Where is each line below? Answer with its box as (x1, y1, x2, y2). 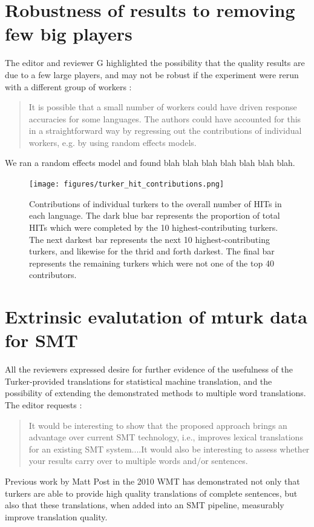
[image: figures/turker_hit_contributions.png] (29, 180, 224, 189)
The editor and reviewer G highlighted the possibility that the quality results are (5, 56, 305, 69)
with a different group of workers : (5, 80, 132, 93)
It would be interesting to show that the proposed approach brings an (28, 419, 287, 431)
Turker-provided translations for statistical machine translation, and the (5, 374, 272, 387)
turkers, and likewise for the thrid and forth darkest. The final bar (29, 245, 275, 257)
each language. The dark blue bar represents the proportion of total (29, 209, 280, 222)
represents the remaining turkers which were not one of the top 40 (29, 256, 274, 269)
